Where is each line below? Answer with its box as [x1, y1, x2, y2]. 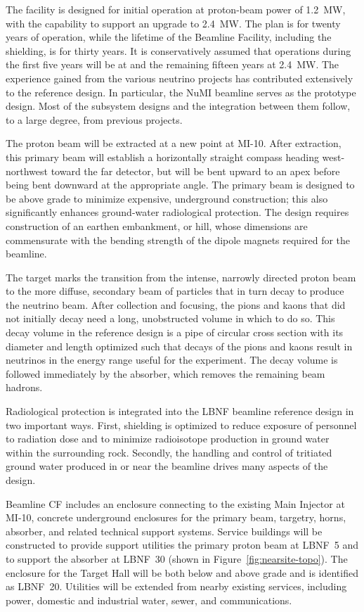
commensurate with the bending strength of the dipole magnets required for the [6, 232, 351, 247]
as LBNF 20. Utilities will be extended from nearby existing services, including [6, 579, 347, 594]
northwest [6, 163, 48, 178]
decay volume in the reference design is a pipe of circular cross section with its [6, 325, 344, 340]
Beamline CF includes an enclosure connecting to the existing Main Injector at [6, 496, 345, 511]
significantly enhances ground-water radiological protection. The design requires [6, 205, 349, 219]
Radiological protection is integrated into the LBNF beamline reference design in [6, 404, 354, 419]
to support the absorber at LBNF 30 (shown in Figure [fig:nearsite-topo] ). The [6, 551, 348, 566]
